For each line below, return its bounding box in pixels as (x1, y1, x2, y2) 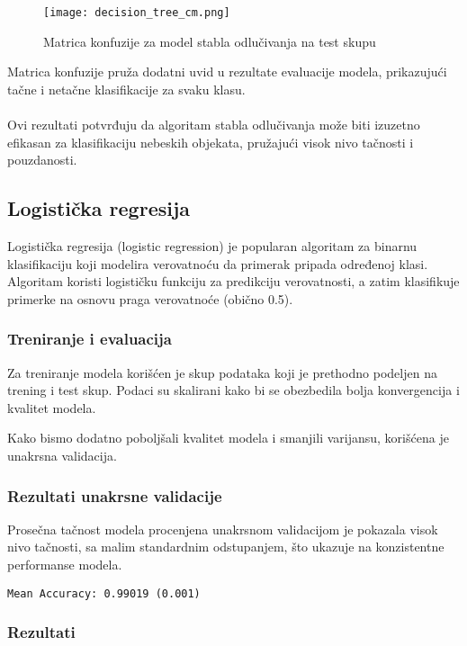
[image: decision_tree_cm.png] (43, 6, 230, 19)
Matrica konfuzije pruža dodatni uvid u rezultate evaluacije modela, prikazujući (7, 62, 447, 81)
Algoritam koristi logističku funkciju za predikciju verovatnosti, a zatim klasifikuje (7, 272, 460, 291)
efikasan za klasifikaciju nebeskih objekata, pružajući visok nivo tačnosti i (7, 132, 414, 151)
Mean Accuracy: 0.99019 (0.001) (7, 587, 201, 600)
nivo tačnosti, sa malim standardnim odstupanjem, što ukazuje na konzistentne (7, 537, 445, 556)
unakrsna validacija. (7, 445, 117, 464)
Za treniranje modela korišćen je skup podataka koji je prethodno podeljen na (7, 363, 437, 381)
